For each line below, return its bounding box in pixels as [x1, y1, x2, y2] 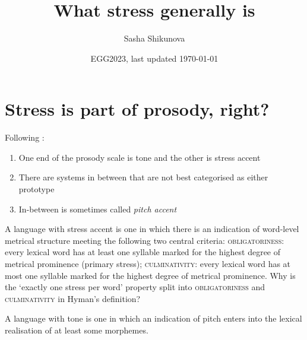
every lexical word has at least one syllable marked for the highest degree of [5, 246, 281, 258]
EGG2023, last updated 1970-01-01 [90, 52, 219, 64]
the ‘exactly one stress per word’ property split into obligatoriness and [5, 281, 265, 293]
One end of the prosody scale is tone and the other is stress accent [18, 151, 261, 163]
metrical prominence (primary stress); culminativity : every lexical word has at [5, 258, 291, 269]
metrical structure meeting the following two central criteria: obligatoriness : [5, 234, 284, 246]
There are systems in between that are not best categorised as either [18, 171, 268, 183]
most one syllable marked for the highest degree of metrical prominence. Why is [5, 269, 296, 281]
